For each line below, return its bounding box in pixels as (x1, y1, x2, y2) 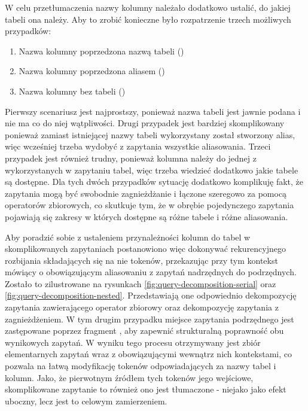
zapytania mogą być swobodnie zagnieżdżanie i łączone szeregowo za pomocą (5, 187, 287, 199)
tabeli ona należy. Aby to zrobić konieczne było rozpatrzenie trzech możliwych (5, 13, 291, 25)
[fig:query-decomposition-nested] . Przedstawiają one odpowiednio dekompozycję (5, 289, 297, 302)
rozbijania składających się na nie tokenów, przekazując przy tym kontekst (5, 254, 278, 266)
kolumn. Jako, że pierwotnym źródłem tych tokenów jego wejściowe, (5, 371, 254, 383)
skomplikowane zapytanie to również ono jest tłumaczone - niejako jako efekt (5, 383, 286, 395)
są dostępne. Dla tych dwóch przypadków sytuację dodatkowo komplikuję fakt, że (5, 175, 304, 188)
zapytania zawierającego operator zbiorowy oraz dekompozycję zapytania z (5, 301, 279, 313)
